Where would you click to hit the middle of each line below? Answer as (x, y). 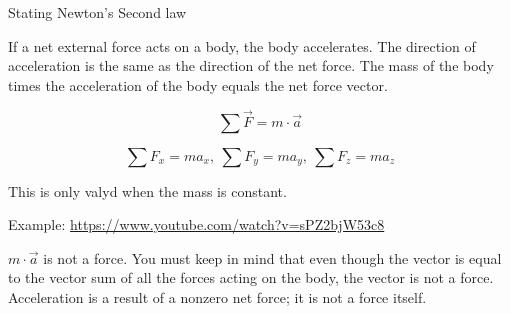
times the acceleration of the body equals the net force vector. (198, 84)
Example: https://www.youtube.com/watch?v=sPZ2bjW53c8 (196, 224)
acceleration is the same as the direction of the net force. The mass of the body (251, 65)
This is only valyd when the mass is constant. (147, 190)
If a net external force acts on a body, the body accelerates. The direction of (242, 45)
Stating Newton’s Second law (97, 12)
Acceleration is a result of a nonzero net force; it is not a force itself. (217, 296)
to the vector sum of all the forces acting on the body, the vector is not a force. (251, 277)
